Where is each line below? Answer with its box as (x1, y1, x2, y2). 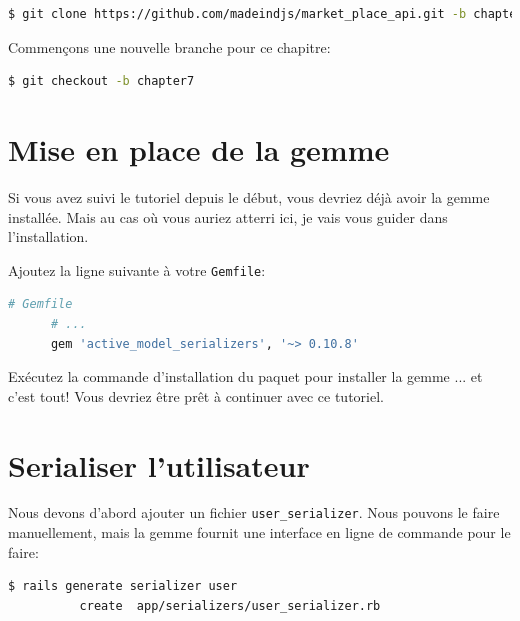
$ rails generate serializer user (8, 579, 238, 594)
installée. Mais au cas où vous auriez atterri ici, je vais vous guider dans (8, 206, 448, 227)
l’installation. (8, 226, 89, 247)
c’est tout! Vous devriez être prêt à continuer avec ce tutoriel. (8, 385, 384, 406)
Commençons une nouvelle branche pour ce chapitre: (8, 36, 331, 57)
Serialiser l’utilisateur (8, 444, 310, 485)
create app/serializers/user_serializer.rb (79, 598, 381, 613)
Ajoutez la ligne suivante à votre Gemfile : (8, 259, 266, 280)
